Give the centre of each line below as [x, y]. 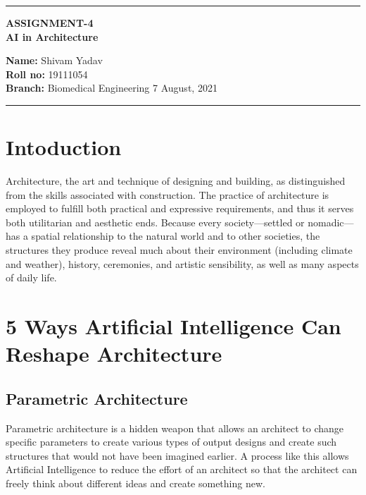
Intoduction [64, 147]
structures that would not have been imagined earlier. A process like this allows [177, 455]
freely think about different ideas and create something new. [135, 483]
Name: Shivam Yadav [54, 60]
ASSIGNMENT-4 [50, 23]
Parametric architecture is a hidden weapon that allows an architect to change [175, 428]
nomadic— [331, 222]
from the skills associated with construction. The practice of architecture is [168, 194]
